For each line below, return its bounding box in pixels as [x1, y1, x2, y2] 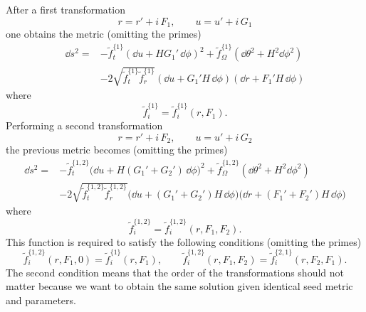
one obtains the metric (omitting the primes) [6, 26, 202, 41]
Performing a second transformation [6, 118, 163, 133]
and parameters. [6, 293, 76, 308]
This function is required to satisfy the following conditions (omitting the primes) [6, 234, 362, 249]
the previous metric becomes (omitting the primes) [6, 142, 228, 157]
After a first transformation [6, 2, 125, 16]
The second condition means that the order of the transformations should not [6, 264, 345, 279]
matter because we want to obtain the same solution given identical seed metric [6, 279, 353, 294]
